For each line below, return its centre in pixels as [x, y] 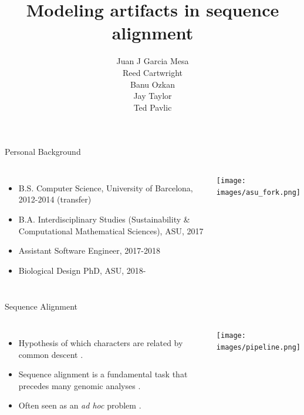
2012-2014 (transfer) [55, 199]
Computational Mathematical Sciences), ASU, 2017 [111, 230]
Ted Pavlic [153, 107]
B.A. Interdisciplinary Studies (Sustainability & [104, 219]
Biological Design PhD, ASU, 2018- [82, 270]
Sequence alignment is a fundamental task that [103, 374]
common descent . [51, 354]
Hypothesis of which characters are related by [101, 343]
